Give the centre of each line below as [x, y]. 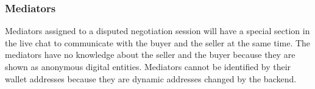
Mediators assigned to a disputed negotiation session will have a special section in [157, 31]
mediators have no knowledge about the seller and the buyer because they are [150, 55]
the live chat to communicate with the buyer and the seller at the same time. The [158, 42]
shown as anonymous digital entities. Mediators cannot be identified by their [148, 66]
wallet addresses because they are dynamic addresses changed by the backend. [151, 78]
